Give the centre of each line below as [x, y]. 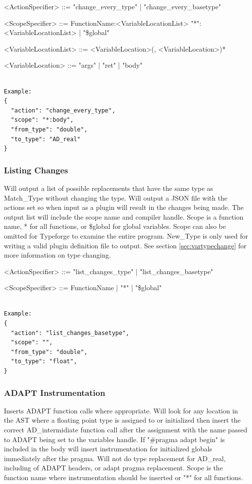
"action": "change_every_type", [63, 110]
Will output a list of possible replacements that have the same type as [108, 188]
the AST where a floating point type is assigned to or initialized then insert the [122, 420]
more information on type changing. [57, 255]
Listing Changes [36, 170]
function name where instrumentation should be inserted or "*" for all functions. [124, 477]
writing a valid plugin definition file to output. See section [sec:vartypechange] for [125, 245]
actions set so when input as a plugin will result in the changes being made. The [124, 207]
